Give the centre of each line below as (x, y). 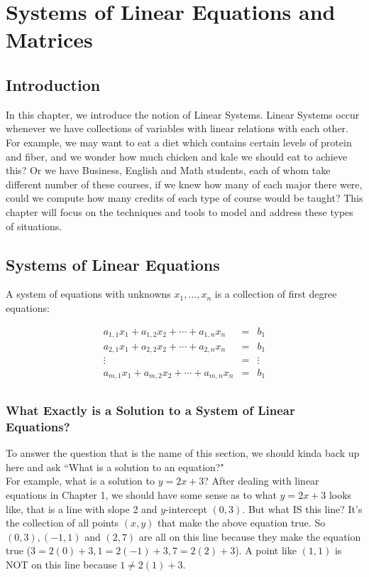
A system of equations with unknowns (88, 294)
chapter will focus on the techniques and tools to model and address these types (180, 211)
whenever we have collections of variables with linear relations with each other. (177, 128)
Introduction (53, 84)
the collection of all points (62, 523)
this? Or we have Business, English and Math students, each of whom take (168, 170)
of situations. (34, 226)
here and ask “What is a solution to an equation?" (115, 467)
